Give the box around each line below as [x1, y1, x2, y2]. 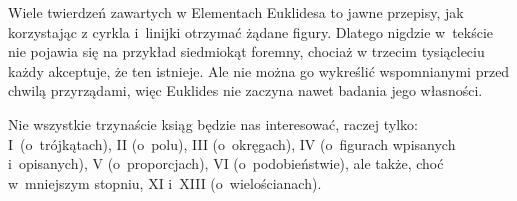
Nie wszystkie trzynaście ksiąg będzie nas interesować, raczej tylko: [8, 113, 419, 134]
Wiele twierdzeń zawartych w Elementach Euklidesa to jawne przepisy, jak [8, 2, 464, 22]
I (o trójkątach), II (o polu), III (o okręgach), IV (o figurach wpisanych [8, 133, 456, 154]
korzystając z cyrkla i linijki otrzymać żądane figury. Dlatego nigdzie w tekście [8, 21, 494, 42]
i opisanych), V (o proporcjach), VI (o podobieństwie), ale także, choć [8, 153, 444, 174]
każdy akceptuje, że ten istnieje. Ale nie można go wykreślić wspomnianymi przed [8, 60, 510, 81]
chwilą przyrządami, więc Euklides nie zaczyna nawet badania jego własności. [8, 80, 483, 101]
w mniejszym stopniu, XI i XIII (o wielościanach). [8, 172, 322, 193]
